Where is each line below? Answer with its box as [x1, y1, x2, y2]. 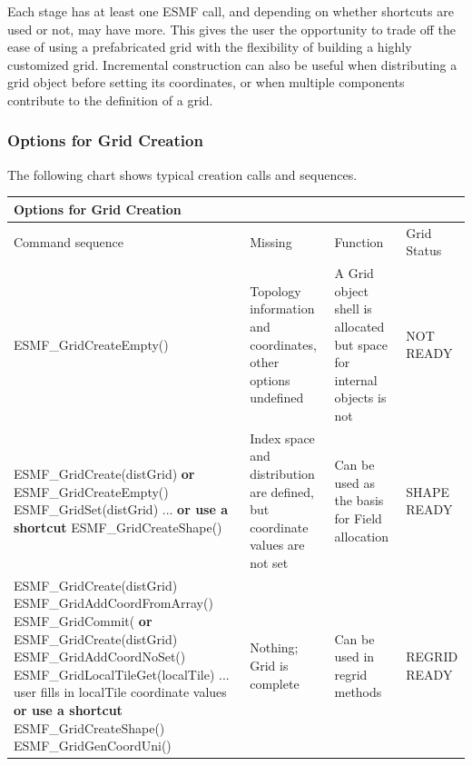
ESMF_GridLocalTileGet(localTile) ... [14, 664, 230, 683]
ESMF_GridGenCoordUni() [14, 736, 172, 755]
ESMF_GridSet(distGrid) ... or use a [14, 500, 229, 519]
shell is [334, 299, 372, 318]
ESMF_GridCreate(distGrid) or [14, 463, 195, 482]
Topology [250, 281, 301, 300]
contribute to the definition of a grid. [7, 90, 213, 109]
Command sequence [14, 232, 124, 251]
